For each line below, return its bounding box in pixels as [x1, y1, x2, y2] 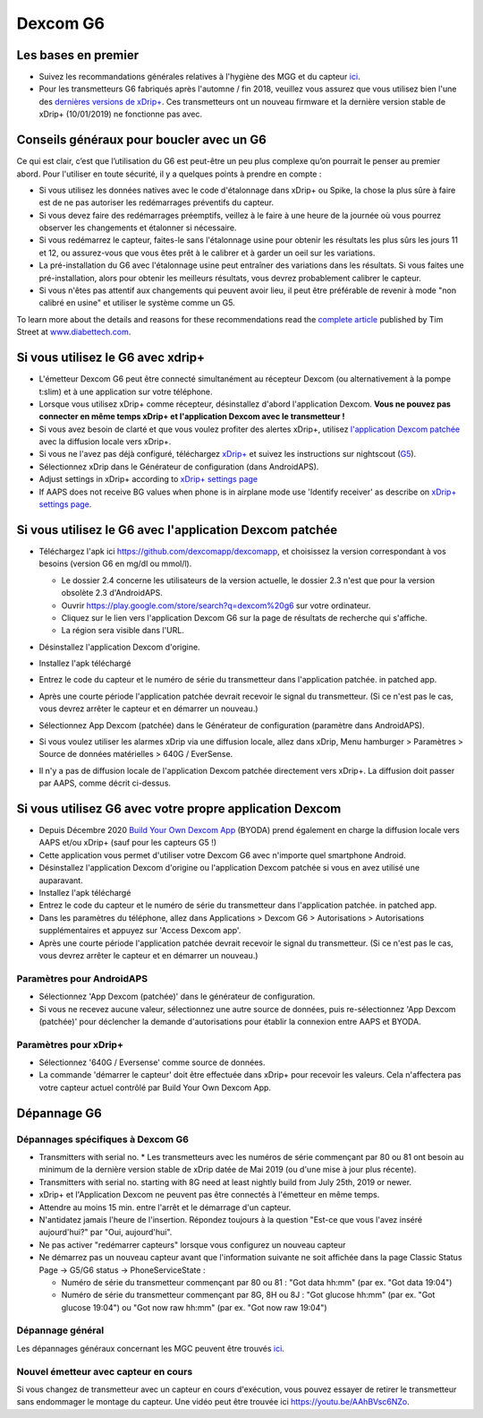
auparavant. [38, 874, 84, 886]
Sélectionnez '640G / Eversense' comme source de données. [38, 1057, 266, 1068]
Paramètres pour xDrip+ [16, 1038, 124, 1051]
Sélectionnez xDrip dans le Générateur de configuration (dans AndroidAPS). [38, 461, 319, 472]
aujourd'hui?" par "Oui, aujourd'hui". [38, 1227, 173, 1238]
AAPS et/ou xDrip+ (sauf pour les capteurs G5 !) [38, 838, 217, 848]
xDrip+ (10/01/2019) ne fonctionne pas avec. [38, 108, 203, 120]
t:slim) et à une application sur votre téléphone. [38, 386, 214, 397]
